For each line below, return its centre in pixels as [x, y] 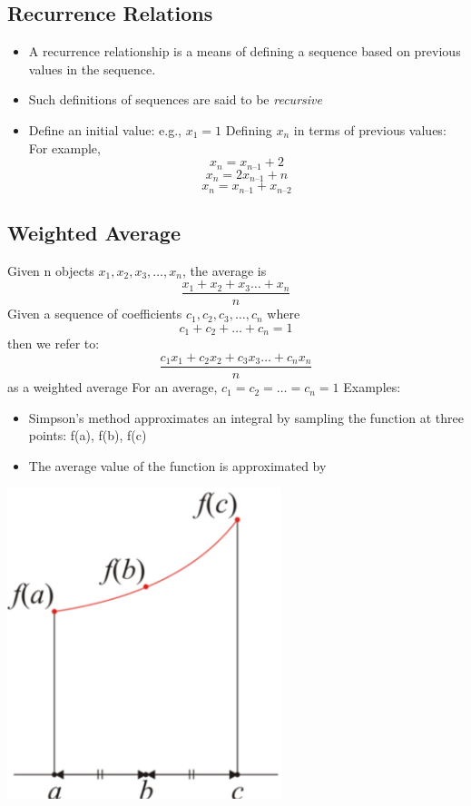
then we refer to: [54, 344]
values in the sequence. [92, 69]
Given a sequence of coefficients [95, 314]
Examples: [372, 387]
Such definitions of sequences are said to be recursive [175, 99]
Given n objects [51, 270]
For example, [64, 147]
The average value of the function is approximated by [177, 465]
